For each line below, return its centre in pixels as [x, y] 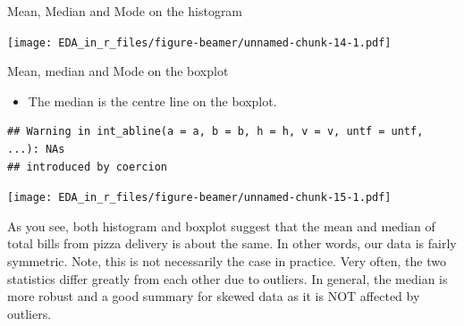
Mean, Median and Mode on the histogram [125, 11]
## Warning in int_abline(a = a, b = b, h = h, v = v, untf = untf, [215, 132]
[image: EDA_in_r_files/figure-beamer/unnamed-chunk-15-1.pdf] [199, 198]
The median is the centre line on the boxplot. [152, 100]
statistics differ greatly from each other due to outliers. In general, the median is [228, 278]
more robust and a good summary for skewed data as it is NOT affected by [214, 296]
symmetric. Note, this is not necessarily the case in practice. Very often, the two [227, 261]
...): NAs [36, 150]
